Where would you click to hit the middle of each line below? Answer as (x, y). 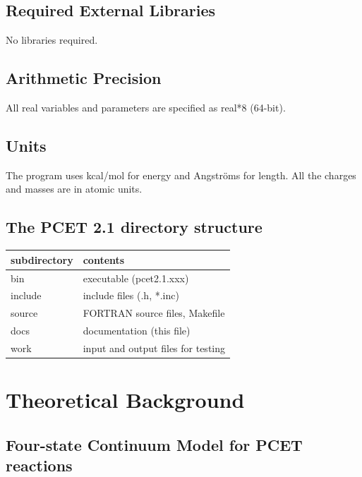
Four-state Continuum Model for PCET (154, 444)
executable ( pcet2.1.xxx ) (136, 278)
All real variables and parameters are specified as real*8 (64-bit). (146, 107)
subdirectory (42, 259)
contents (104, 259)
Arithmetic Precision (84, 78)
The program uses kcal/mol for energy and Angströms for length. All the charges (181, 175)
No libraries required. (52, 40)
